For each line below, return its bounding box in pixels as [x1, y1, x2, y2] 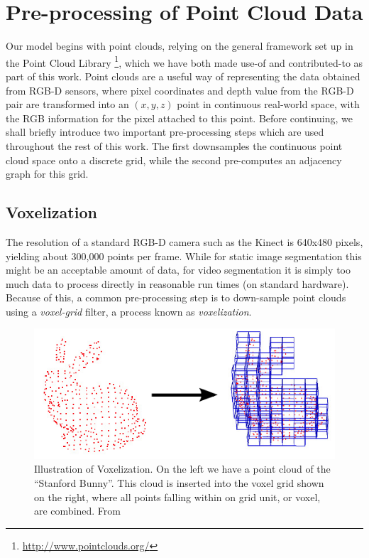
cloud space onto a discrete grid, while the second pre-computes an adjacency [6, 152, 342, 167]
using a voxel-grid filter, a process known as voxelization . [6, 304, 252, 318]
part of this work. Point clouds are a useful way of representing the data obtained [6, 68, 360, 83]
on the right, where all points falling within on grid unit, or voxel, [34, 489, 321, 504]
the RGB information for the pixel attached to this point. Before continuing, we [6, 110, 353, 125]
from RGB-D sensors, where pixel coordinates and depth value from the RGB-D [6, 82, 354, 97]
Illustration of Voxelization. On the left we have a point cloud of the [34, 461, 331, 476]
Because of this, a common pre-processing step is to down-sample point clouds [6, 290, 346, 305]
